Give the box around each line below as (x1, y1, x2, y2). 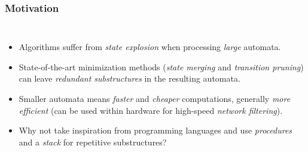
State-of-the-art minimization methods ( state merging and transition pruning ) (19, 60, 304, 73)
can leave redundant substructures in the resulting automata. (19, 72, 240, 85)
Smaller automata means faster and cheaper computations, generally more (19, 92, 291, 104)
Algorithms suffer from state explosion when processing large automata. (19, 41, 281, 53)
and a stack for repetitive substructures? (19, 135, 167, 148)
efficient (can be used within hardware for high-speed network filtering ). (19, 104, 283, 116)
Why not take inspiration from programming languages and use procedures (19, 124, 292, 137)
